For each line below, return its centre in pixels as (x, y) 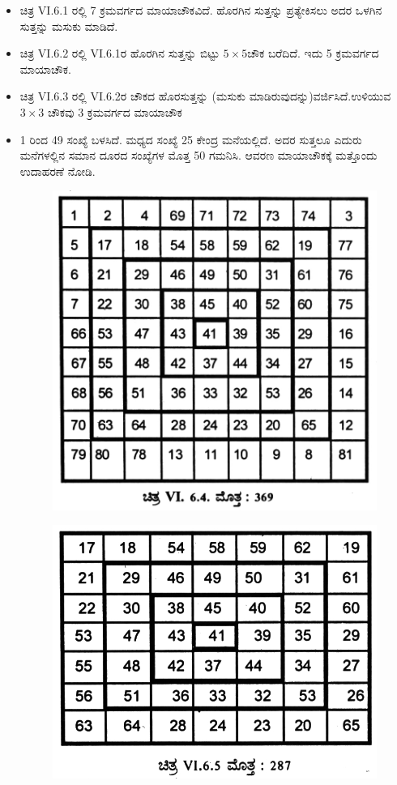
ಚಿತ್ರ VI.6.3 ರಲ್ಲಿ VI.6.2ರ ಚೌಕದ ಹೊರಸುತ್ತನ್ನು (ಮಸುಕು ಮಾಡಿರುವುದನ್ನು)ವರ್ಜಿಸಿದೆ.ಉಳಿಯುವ (205, 96)
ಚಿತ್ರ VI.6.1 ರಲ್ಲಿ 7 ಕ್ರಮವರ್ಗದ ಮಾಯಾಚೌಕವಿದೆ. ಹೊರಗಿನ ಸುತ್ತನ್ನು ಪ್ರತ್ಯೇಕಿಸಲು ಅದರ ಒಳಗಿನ (201, 10)
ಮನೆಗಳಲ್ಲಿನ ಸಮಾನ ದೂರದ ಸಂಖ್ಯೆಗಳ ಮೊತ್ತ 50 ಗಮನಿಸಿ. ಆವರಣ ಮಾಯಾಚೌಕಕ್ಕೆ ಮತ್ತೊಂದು (198, 155)
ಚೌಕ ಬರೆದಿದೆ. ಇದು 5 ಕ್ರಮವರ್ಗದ (313, 53)
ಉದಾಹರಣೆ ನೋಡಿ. (58, 171)
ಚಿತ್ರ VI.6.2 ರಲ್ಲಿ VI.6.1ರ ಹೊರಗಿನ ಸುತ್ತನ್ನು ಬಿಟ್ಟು (120, 53)
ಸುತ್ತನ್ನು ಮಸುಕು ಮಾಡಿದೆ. (69, 26)
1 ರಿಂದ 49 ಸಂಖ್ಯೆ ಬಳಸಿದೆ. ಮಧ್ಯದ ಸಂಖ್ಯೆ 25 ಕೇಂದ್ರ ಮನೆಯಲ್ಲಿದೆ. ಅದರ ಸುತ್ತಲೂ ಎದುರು (191, 139)
